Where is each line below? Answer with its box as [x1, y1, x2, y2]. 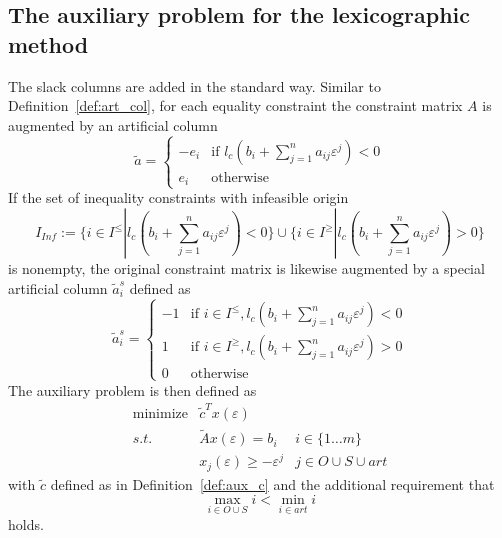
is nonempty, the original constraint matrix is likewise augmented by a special [8, 258, 485, 278]
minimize [132, 407, 188, 422]
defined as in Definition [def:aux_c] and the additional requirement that [50, 473, 495, 494]
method [8, 28, 89, 59]
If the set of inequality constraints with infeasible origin [8, 187, 349, 208]
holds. [8, 513, 44, 534]
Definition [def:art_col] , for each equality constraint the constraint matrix [8, 95, 463, 116]
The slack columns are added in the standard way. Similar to [8, 75, 381, 96]
